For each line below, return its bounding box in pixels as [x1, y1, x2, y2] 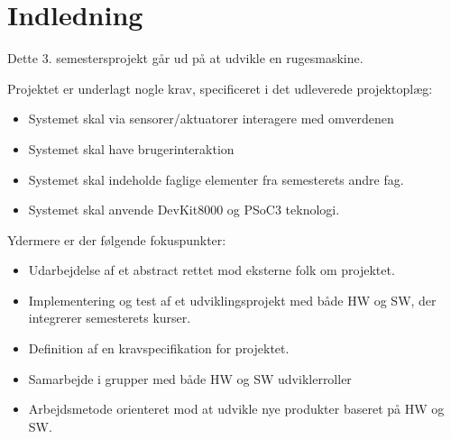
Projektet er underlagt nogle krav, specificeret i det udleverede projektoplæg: [7, 78, 433, 97]
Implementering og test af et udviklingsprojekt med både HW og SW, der [28, 290, 437, 309]
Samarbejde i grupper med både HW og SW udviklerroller [28, 369, 352, 388]
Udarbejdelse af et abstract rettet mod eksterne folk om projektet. [28, 261, 395, 279]
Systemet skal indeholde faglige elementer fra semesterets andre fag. [28, 169, 404, 188]
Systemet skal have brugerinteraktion [28, 139, 235, 158]
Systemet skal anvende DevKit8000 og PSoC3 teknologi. [28, 200, 340, 219]
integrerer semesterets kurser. [28, 308, 191, 327]
